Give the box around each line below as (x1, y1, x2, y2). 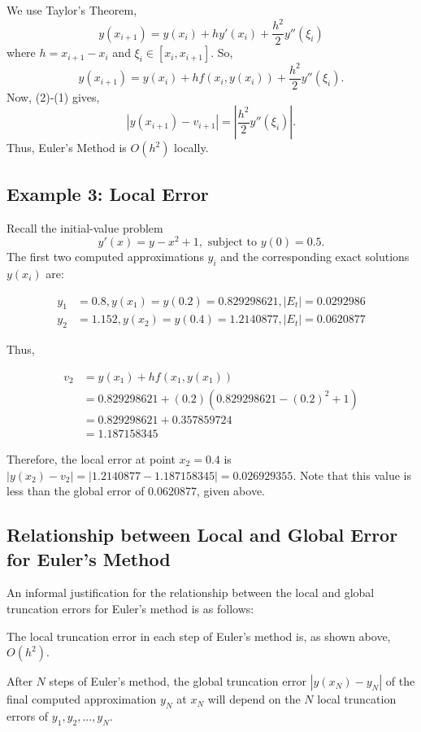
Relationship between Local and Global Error (7, 522, 398, 547)
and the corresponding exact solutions (220, 248, 410, 265)
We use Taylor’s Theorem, (7, 2, 137, 18)
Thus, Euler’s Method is (7, 139, 127, 156)
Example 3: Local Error (7, 181, 209, 206)
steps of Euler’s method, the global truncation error (49, 673, 306, 690)
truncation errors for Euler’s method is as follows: (7, 599, 254, 617)
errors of (7, 707, 49, 724)
